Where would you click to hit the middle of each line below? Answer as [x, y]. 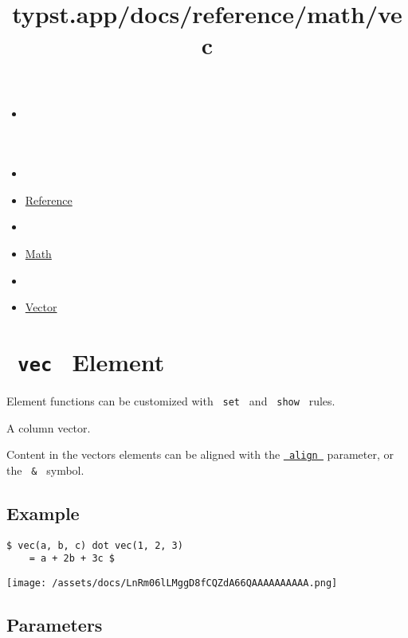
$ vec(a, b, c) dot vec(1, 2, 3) [95, 545]
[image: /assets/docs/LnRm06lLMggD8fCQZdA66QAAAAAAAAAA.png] [172, 583]
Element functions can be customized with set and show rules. [171, 400]
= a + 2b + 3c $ [72, 559]
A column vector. [49, 427]
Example [43, 513]
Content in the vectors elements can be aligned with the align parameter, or [200, 454]
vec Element [91, 361]
